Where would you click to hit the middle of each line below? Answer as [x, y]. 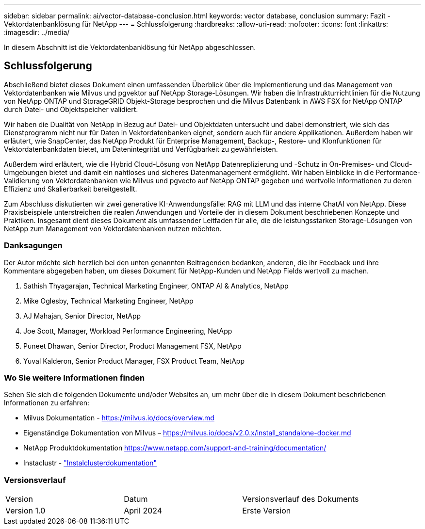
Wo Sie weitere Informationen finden [74, 377]
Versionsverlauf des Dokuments [301, 499]
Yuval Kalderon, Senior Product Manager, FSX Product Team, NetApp [134, 361]
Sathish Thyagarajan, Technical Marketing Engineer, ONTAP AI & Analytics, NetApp [156, 286]
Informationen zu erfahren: [47, 403]
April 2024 [143, 511]
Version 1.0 [25, 511]
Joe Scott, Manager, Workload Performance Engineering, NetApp [128, 331]
